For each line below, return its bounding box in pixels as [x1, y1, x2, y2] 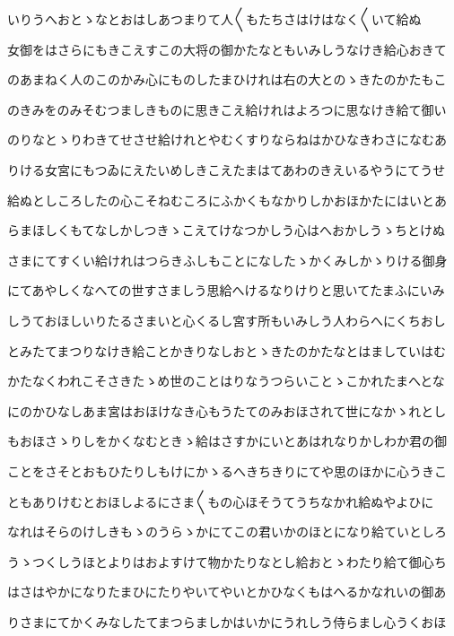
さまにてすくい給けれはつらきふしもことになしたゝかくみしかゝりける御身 [7, 250, 448, 269]
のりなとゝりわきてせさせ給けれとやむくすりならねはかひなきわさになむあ [7, 130, 447, 149]
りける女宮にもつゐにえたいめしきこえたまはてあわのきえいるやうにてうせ [7, 160, 446, 179]
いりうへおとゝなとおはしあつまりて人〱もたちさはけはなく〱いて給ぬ [7, 10, 422, 28]
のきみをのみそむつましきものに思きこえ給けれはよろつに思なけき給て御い [7, 100, 447, 118]
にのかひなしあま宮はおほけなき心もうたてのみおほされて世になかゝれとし [7, 401, 447, 420]
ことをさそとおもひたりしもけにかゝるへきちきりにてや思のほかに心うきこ [7, 461, 447, 480]
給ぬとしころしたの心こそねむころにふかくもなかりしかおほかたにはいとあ [7, 190, 447, 209]
